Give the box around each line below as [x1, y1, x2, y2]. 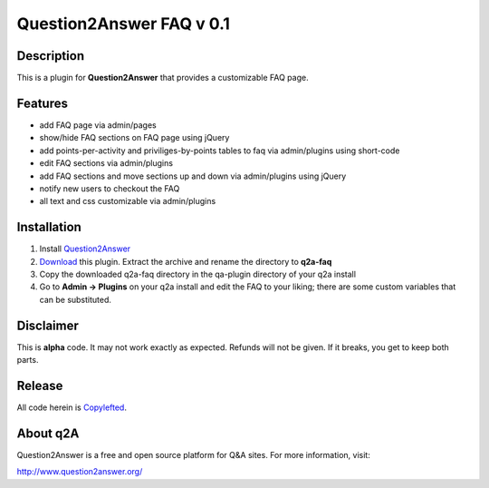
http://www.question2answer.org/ [16, 466, 143, 477]
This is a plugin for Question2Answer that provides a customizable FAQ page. [16, 73, 309, 83]
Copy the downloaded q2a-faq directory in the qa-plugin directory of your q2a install [39, 268, 357, 279]
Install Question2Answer [39, 243, 131, 254]
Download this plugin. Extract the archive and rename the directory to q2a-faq [39, 256, 332, 267]
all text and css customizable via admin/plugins [39, 196, 216, 207]
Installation [16, 220, 81, 235]
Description [16, 48, 85, 63]
